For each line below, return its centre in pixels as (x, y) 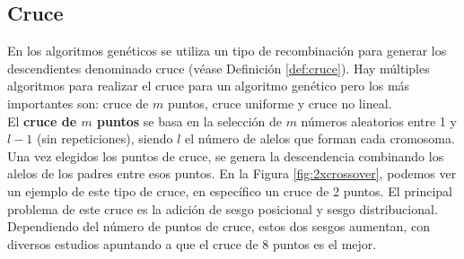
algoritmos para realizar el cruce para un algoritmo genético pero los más (209, 86)
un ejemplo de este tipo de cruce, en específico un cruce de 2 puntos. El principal (230, 190)
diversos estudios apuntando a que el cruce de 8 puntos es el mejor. (192, 243)
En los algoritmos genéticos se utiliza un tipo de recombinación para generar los (227, 51)
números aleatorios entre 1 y (379, 121)
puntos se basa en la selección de (189, 121)
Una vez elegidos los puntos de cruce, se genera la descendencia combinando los (226, 155)
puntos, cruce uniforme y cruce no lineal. (280, 103)
